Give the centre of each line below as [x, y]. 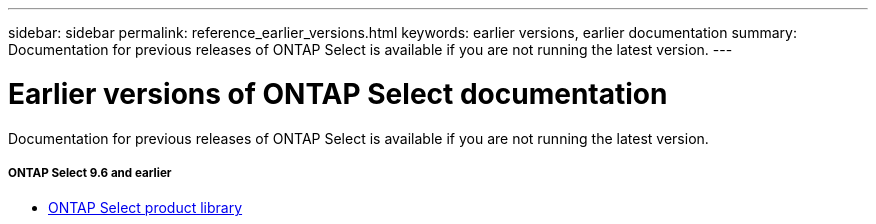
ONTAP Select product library [145, 208]
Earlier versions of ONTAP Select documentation [338, 93]
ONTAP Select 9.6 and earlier [90, 172]
